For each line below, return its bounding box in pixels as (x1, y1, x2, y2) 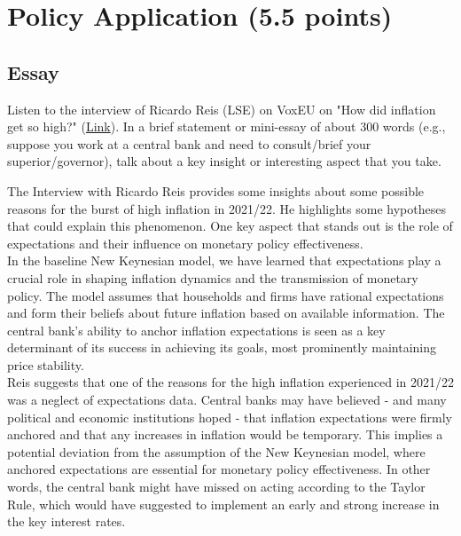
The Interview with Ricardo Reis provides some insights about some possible (7, 181, 425, 200)
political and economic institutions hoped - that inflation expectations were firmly (7, 407, 453, 426)
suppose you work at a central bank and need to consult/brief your (7, 134, 371, 153)
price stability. (7, 355, 84, 374)
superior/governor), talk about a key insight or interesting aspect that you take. (7, 152, 441, 170)
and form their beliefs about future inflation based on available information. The (7, 303, 445, 322)
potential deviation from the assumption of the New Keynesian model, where (7, 442, 426, 461)
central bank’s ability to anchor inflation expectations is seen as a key (7, 320, 386, 339)
